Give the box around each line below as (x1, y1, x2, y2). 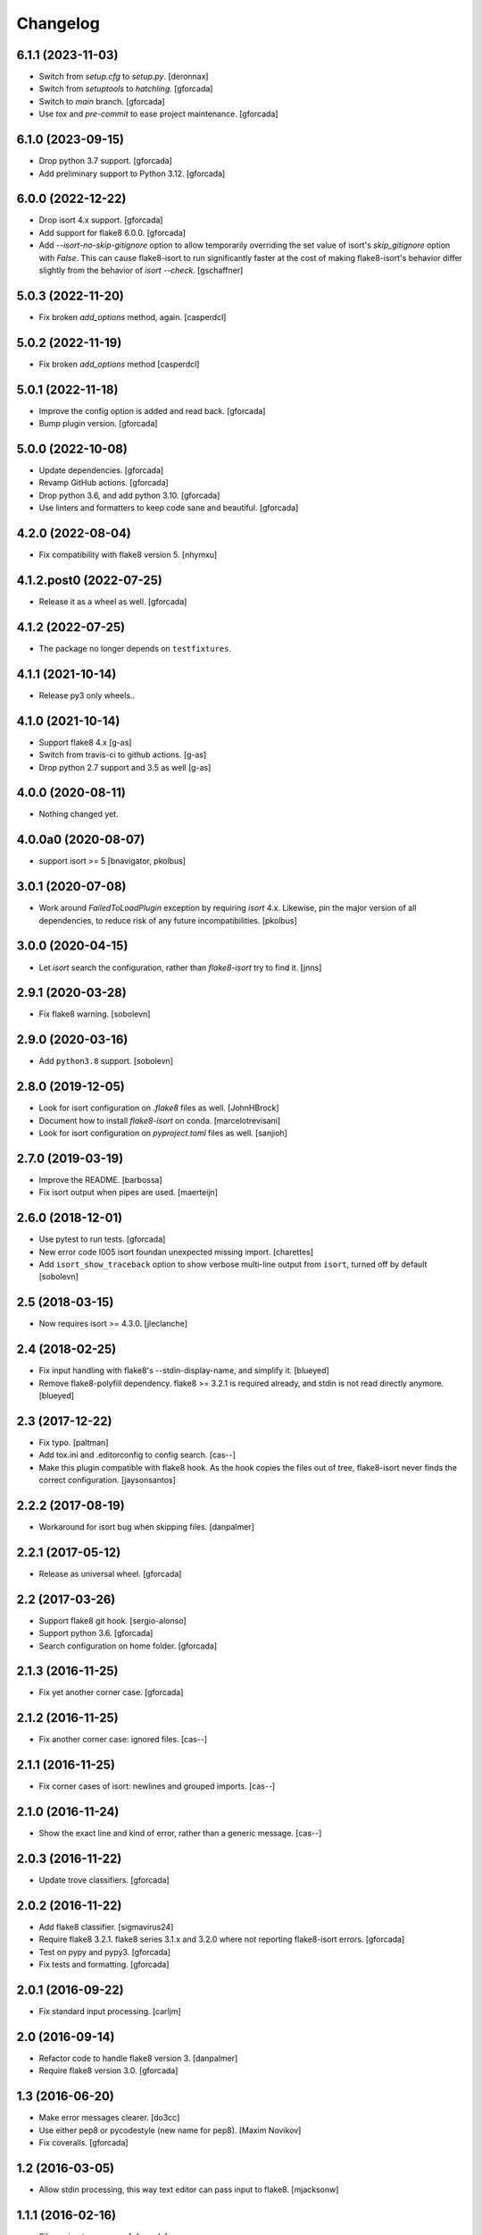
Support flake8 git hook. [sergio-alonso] (38, 1615, 187, 1626)
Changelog (16, 13, 100, 33)
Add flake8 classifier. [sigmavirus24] (38, 1922, 174, 1932)
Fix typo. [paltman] (38, 1437, 109, 1447)
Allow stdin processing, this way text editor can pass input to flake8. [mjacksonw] (38, 2184, 339, 2195)
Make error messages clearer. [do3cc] (38, 2113, 180, 2123)
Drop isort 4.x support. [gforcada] (38, 215, 163, 225)
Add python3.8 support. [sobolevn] (38, 1056, 174, 1067)
